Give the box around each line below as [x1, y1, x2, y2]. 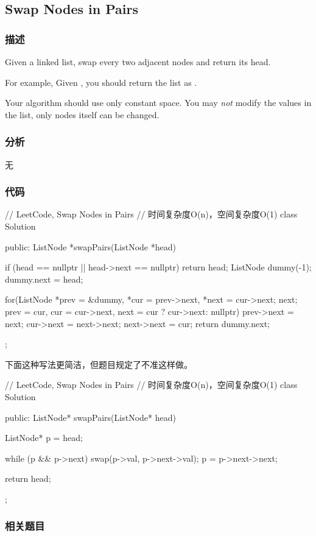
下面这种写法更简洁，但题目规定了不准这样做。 [5, 358, 192, 370]
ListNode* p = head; [5, 431, 83, 444]
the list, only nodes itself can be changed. [5, 108, 160, 121]
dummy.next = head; [5, 272, 83, 285]
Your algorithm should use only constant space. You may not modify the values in [5, 96, 312, 109]
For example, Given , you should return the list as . [5, 76, 197, 88]
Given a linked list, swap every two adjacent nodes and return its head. [5, 55, 271, 68]
